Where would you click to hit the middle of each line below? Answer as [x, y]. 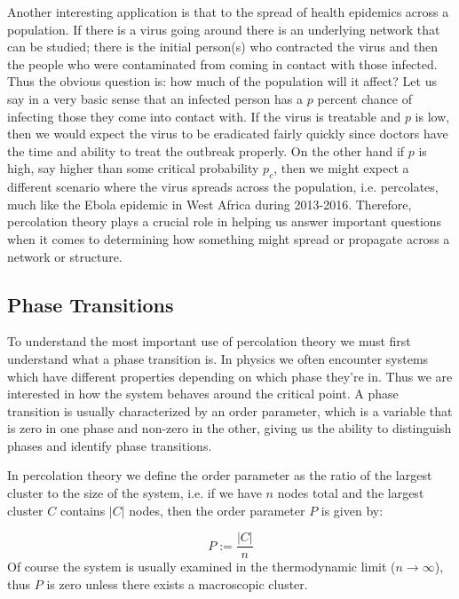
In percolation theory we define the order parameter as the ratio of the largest [220, 475]
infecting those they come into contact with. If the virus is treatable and [204, 116]
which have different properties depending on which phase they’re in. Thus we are [230, 376]
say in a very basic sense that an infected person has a [155, 98]
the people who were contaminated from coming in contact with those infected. [222, 63]
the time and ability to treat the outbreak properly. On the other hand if [206, 150]
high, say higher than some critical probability [133, 168]
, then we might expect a [341, 168]
